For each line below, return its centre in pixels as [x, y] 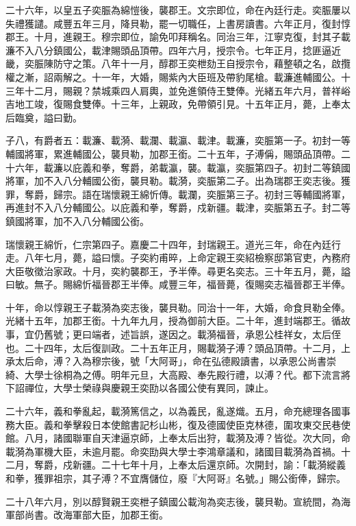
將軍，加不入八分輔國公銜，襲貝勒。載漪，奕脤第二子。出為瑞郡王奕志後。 [173, 181]
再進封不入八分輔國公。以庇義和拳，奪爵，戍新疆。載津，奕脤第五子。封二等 [178, 207]
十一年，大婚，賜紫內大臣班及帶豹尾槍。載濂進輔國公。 [216, 76]
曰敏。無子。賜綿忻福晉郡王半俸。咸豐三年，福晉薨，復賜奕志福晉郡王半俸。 [178, 284]
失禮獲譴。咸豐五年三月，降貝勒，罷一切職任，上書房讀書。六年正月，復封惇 [178, 23]
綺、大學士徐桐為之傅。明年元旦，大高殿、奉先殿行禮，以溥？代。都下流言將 [178, 374]
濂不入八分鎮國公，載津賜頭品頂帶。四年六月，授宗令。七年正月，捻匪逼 [168, 50]
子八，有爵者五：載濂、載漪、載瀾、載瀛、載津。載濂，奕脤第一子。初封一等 [178, 140]
